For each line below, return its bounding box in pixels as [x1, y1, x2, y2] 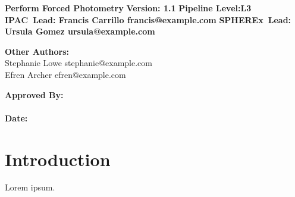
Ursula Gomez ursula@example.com [5, 25, 155, 37]
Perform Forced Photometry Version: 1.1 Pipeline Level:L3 [5, 2, 252, 14]
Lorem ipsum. [5, 181, 55, 193]
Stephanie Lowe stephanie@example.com [5, 57, 152, 69]
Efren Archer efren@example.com [5, 68, 126, 80]
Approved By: [5, 88, 64, 101]
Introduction [5, 146, 111, 171]
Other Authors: [5, 45, 70, 57]
